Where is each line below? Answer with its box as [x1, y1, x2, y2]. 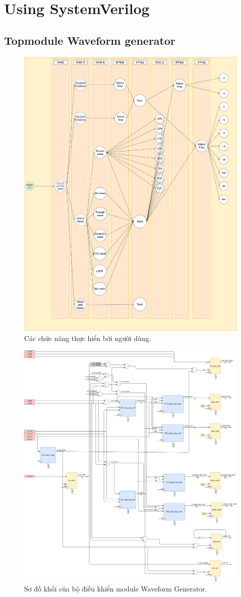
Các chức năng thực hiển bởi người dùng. [24, 332, 151, 343]
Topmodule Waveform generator [4, 32, 176, 48]
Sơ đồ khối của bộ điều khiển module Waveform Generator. [24, 583, 207, 594]
